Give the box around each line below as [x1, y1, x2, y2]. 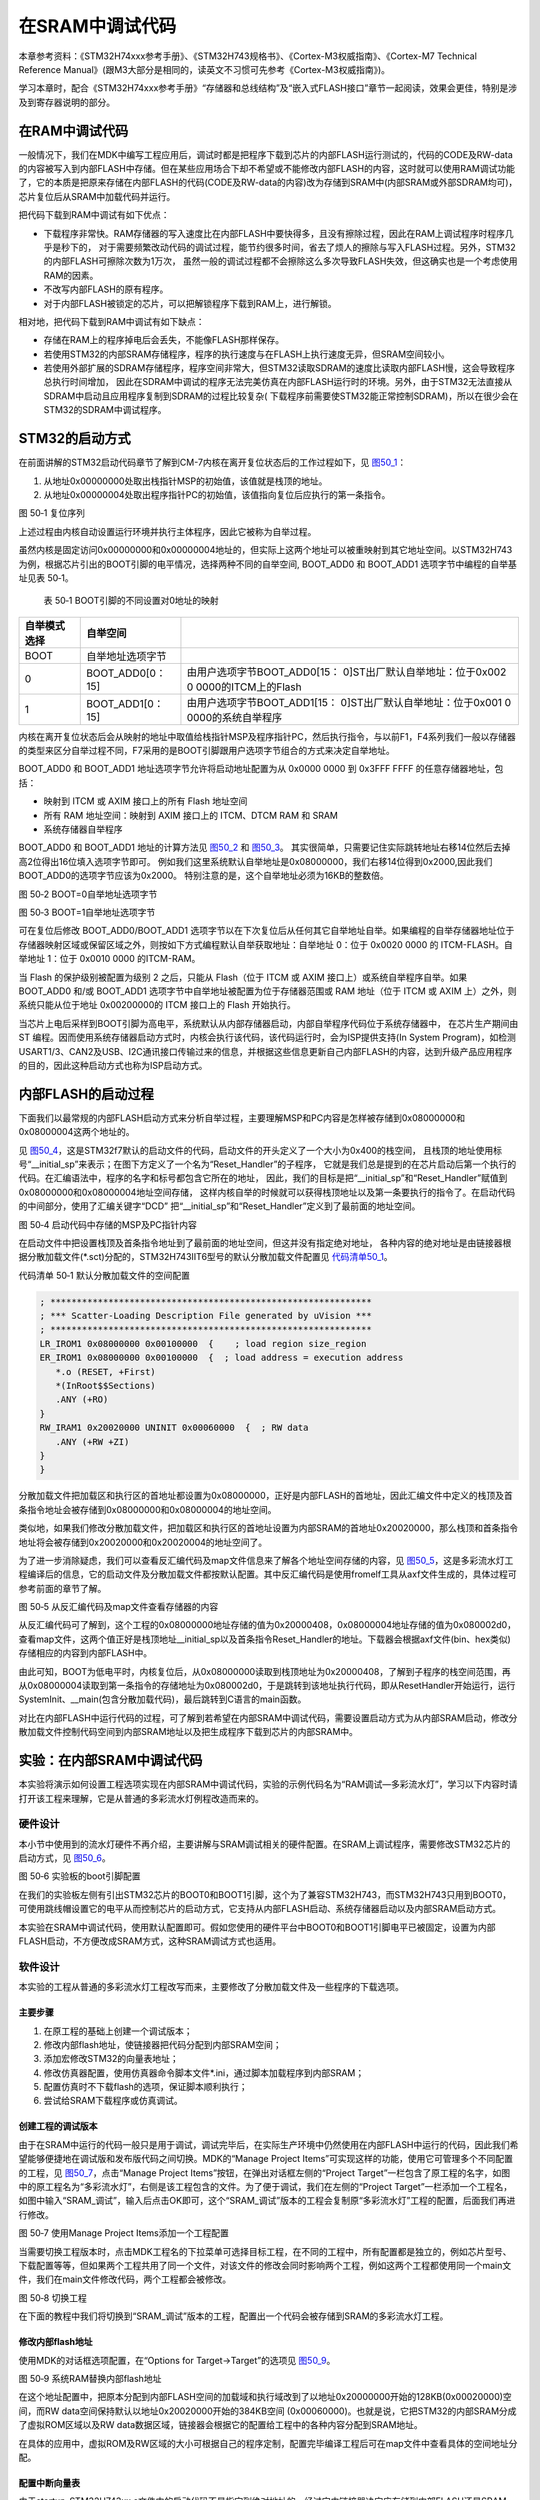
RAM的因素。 [43, 269, 99, 281]
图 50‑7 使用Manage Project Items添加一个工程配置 [18, 2227, 229, 2239]
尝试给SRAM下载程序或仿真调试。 [43, 2095, 184, 2107]
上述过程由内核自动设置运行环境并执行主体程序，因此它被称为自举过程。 [18, 525, 317, 537]
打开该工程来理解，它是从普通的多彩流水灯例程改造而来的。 [18, 1792, 264, 1804]
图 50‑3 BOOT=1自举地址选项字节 [18, 906, 156, 918]
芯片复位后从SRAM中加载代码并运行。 [18, 190, 176, 202]
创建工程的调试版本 [18, 2120, 98, 2132]
